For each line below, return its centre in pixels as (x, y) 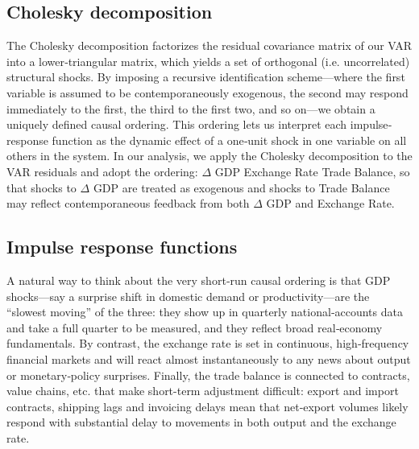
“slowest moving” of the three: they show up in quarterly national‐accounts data (205, 312)
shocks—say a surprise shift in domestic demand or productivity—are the (188, 296)
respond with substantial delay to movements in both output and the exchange (201, 422)
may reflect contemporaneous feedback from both (128, 203)
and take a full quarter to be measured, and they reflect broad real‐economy (195, 327)
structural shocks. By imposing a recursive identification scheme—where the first (206, 77)
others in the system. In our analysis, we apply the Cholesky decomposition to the (209, 156)
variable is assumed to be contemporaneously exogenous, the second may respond (207, 92)
